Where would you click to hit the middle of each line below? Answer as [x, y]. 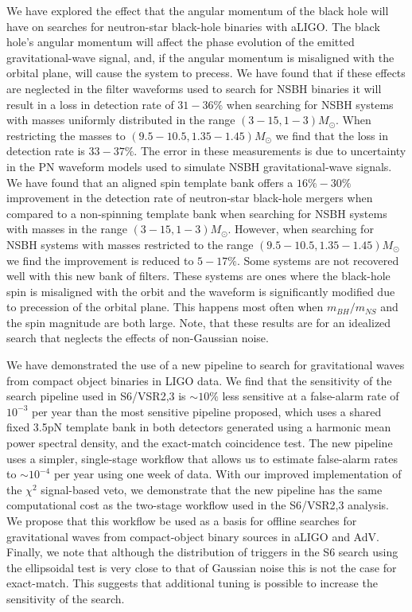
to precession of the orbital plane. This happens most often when [165, 307]
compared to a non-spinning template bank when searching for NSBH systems [197, 213]
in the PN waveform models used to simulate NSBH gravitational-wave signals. [199, 166]
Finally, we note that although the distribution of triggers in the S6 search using [202, 552]
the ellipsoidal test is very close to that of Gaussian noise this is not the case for [202, 567]
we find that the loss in [332, 135]
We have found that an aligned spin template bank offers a [150, 182]
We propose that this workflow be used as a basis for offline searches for [182, 520]
